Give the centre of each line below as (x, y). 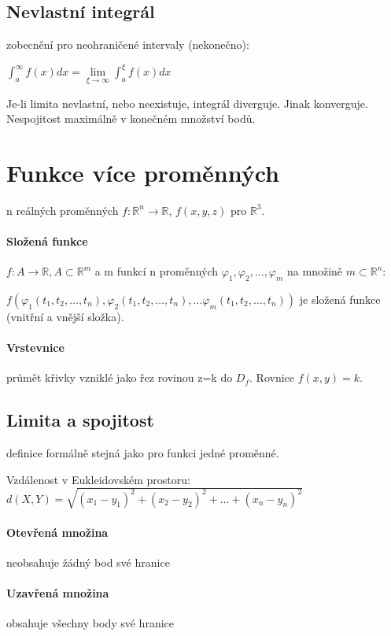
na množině (315, 271)
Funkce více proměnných (143, 172)
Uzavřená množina (58, 592)
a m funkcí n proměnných (157, 271)
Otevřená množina (57, 532)
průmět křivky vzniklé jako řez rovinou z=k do (120, 377)
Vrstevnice (35, 348)
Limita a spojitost (80, 420)
